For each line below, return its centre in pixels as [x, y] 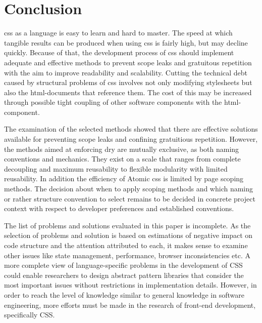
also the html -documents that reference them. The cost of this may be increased [128, 92]
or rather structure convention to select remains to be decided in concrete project [130, 198]
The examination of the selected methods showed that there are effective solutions [131, 129]
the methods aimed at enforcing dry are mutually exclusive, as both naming [122, 149]
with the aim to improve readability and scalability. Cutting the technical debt [126, 72]
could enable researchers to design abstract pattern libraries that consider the [124, 275]
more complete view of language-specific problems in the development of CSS [123, 265]
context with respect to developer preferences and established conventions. [119, 208]
